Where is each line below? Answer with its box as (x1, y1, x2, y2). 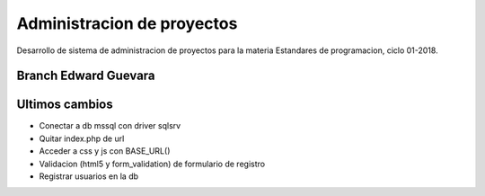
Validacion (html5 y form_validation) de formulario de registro (39, 158, 265, 169)
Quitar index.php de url (39, 133, 125, 144)
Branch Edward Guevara (16, 68, 156, 84)
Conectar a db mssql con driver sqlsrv (39, 120, 181, 131)
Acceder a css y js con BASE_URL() (39, 146, 171, 156)
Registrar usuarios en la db (39, 171, 139, 182)
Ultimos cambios (16, 97, 114, 112)
